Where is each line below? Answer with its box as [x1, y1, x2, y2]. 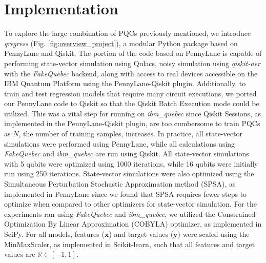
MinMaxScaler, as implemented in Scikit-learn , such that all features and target [4, 238, 255, 249]
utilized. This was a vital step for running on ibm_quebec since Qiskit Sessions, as [4, 108, 261, 118]
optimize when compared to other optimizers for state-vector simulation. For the [4, 198, 257, 209]
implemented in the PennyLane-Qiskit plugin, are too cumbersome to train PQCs [4, 118, 260, 129]
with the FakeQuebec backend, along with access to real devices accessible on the [4, 68, 258, 78]
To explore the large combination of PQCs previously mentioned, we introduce [4, 28, 251, 38]
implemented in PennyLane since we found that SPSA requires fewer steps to [4, 188, 247, 199]
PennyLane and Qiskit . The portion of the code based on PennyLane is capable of [4, 48, 262, 58]
